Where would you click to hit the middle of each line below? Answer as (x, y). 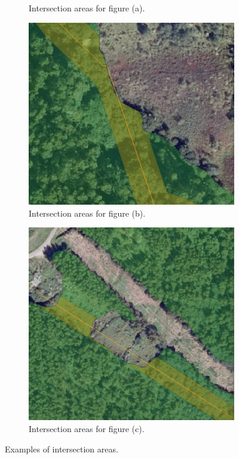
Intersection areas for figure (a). (87, 8)
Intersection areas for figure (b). (87, 213)
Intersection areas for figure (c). (87, 428)
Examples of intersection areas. (62, 449)
